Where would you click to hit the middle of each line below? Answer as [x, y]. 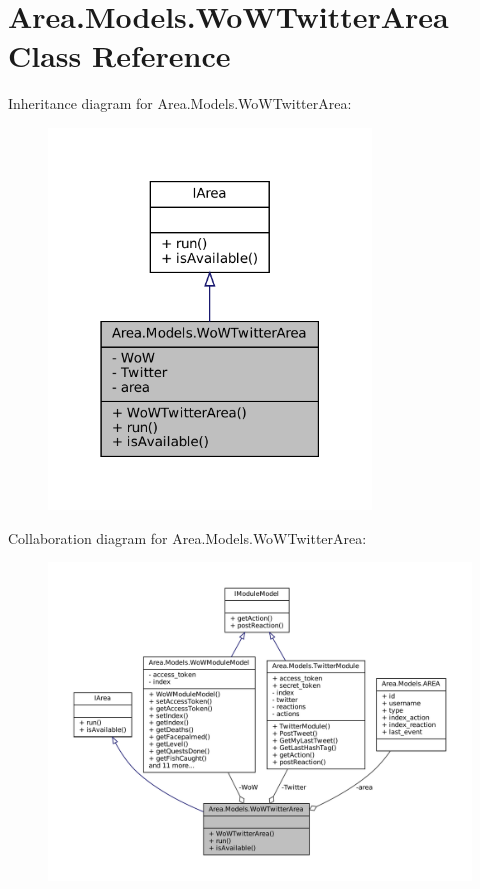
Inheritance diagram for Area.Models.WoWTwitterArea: [180, 103]
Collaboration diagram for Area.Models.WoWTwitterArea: [187, 537]
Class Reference [119, 55]
